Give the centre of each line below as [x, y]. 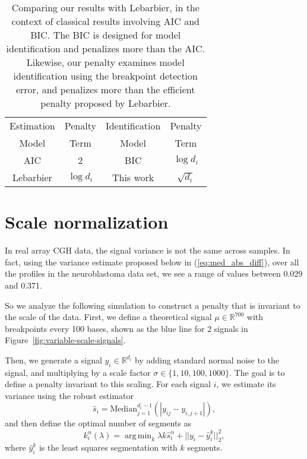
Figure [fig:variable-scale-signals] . [65, 340]
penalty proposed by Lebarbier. [106, 103]
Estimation [32, 126]
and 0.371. [24, 285]
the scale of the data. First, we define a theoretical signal [108, 317]
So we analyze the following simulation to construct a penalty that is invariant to [153, 305]
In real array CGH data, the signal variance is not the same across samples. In [148, 250]
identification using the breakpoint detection [105, 76]
